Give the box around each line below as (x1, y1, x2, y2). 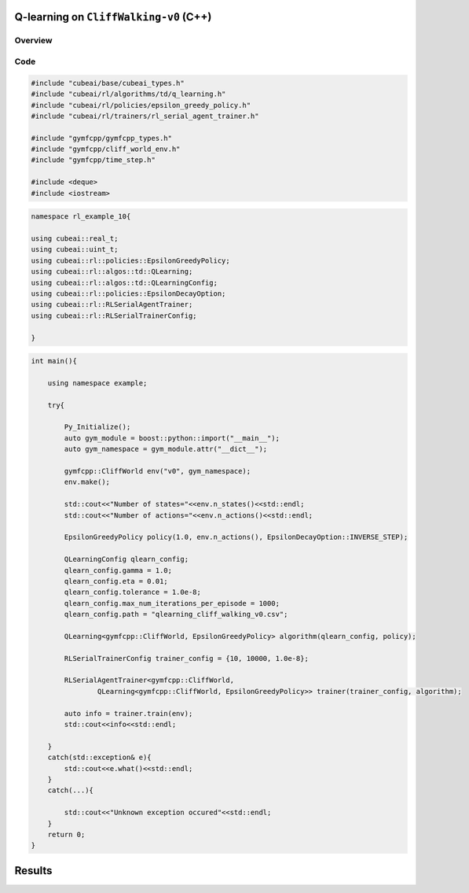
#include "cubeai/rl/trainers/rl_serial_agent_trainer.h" (31, 111, 259, 120)
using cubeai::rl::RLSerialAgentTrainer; (31, 300, 193, 309)
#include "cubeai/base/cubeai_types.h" (31, 79, 185, 87)
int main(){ (31, 356, 78, 366)
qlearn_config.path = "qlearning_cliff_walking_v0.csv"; (64, 610, 288, 619)
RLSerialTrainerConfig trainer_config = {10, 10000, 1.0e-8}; (64, 654, 310, 662)
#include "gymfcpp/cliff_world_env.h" (31, 145, 181, 153)
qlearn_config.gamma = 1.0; (64, 566, 173, 574)
